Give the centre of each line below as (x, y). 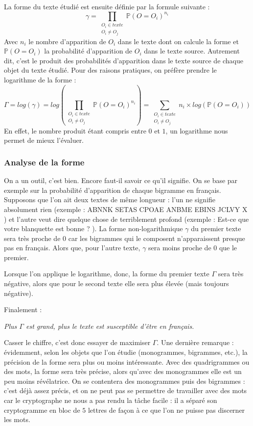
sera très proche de (32, 238)
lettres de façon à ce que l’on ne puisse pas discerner (166, 410)
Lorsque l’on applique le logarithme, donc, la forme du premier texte (107, 274)
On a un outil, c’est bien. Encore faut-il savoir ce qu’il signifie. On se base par (121, 180)
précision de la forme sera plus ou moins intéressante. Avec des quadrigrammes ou (127, 361)
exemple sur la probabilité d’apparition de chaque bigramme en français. (113, 190)
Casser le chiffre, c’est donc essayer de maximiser (77, 342)
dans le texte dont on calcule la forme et (178, 41)
